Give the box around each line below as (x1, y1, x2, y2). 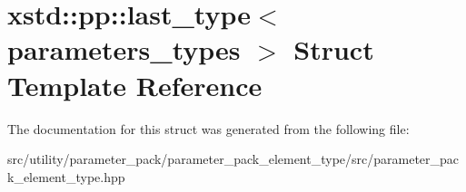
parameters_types (7, 31, 241, 68)
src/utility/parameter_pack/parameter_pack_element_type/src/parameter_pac (7, 149, 460, 168)
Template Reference (7, 66, 263, 103)
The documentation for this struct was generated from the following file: (7, 119, 410, 138)
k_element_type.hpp (7, 167, 125, 186)
